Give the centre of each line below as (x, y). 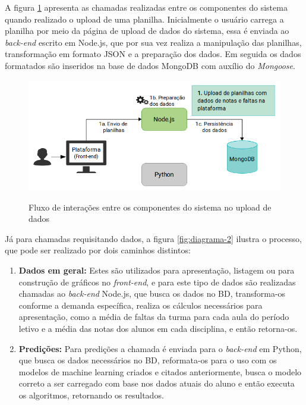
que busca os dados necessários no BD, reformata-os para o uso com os (148, 360)
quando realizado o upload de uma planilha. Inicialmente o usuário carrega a (144, 19)
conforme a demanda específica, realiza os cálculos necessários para (141, 305)
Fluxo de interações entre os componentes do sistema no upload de (150, 207)
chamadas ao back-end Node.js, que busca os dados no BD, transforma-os (152, 293)
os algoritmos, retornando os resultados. (91, 395)
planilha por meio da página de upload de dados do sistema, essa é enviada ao (147, 31)
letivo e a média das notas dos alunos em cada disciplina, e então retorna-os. (158, 328)
